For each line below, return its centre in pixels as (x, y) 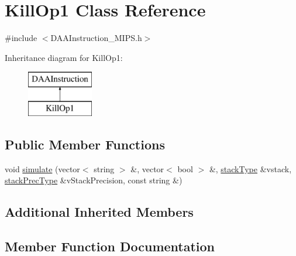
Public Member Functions (85, 144)
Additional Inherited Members (99, 212)
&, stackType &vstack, (250, 168)
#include (21, 38)
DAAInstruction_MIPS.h (96, 38)
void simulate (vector (42, 168)
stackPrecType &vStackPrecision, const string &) (94, 180)
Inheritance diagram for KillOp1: (64, 57)
